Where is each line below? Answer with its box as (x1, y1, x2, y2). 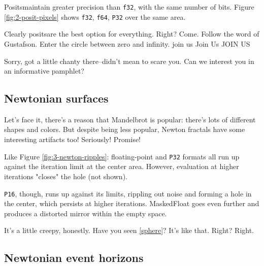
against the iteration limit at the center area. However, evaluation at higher (4, 161, 239, 172)
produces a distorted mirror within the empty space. (4, 208, 167, 218)
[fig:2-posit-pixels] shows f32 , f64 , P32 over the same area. (4, 11, 186, 22)
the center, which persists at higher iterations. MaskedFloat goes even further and (4, 198, 259, 209)
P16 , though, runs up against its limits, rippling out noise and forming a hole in (4, 188, 252, 198)
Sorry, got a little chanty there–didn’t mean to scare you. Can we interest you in (4, 55, 254, 66)
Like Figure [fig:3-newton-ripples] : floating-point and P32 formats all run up (4, 151, 240, 161)
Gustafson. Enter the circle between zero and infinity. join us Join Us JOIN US (4, 38, 250, 49)
